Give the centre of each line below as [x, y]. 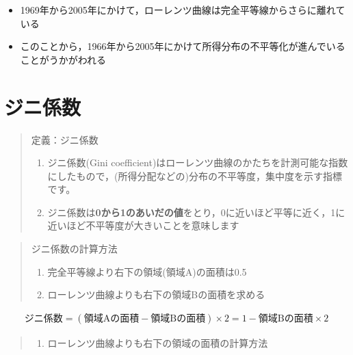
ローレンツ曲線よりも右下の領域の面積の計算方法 [158, 342]
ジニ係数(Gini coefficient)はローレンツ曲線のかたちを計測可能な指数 [198, 162]
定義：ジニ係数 [65, 139]
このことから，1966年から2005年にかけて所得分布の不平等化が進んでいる [183, 46]
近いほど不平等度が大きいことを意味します [143, 225]
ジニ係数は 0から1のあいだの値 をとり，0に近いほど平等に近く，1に [196, 212]
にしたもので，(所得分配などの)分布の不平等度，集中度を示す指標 [195, 175]
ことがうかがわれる [63, 59]
